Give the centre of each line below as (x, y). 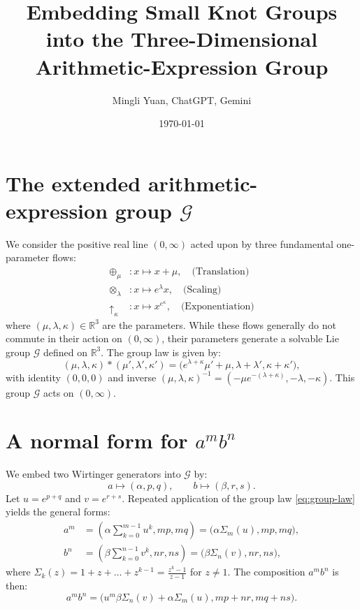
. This (342, 377)
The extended (73, 183)
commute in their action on (64, 338)
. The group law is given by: (161, 352)
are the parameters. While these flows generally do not (219, 324)
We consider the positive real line (77, 243)
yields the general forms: (58, 512)
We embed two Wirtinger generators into (93, 474)
